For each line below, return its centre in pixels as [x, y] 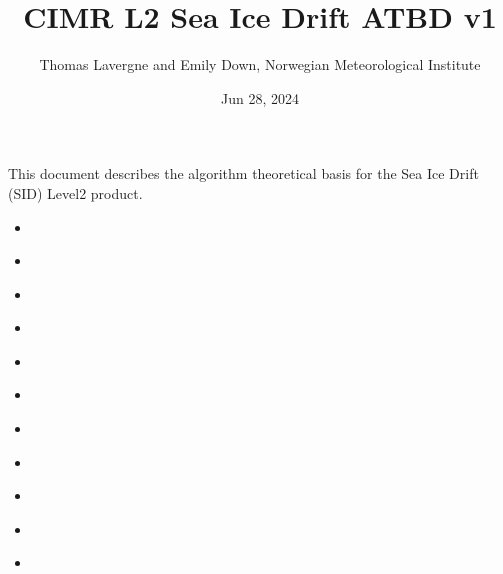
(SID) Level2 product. [75, 192]
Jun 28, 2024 [260, 97]
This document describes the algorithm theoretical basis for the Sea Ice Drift [243, 173]
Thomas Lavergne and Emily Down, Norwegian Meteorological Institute [260, 64]
